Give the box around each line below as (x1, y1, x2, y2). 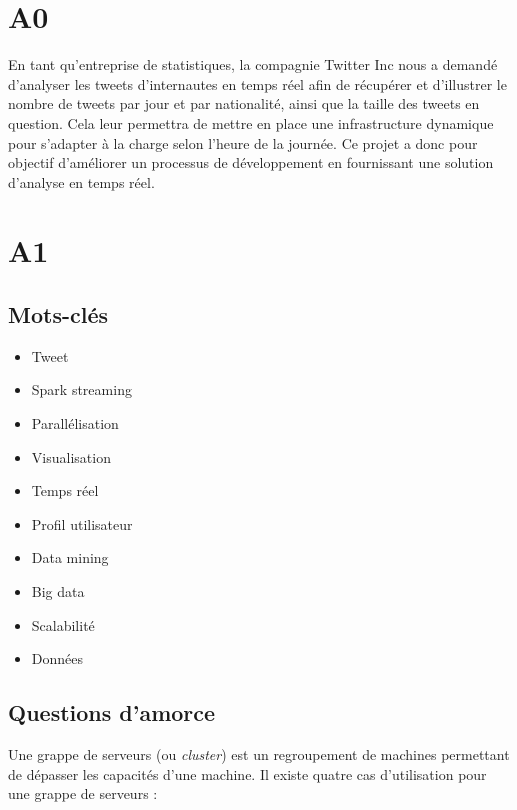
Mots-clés (8, 299, 109, 330)
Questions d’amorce (8, 697, 216, 728)
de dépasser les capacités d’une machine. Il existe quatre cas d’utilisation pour (8, 763, 487, 784)
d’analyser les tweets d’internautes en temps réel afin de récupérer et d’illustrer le (8, 73, 507, 94)
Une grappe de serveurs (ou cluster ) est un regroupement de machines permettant (8, 744, 510, 764)
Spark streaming (31, 379, 132, 400)
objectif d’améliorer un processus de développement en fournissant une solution (8, 152, 494, 173)
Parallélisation (31, 413, 119, 434)
